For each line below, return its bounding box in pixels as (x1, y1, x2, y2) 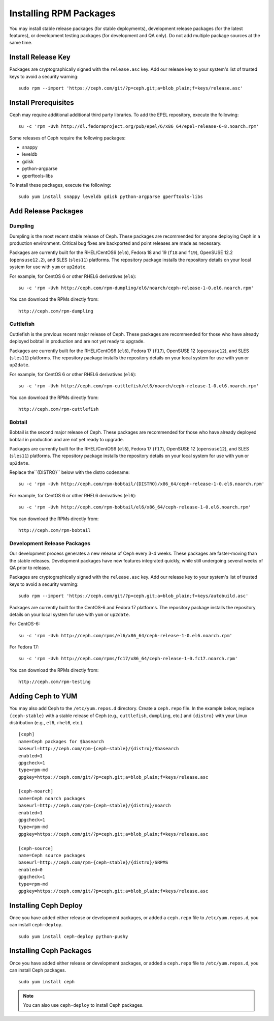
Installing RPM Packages (9, 8, 116, 19)
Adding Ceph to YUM (9, 692, 78, 701)
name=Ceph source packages (18, 853, 86, 858)
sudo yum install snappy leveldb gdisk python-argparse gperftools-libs (18, 194, 203, 200)
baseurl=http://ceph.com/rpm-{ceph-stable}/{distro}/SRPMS (18, 860, 168, 865)
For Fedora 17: (9, 644, 39, 650)
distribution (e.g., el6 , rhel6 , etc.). (9, 719, 84, 725)
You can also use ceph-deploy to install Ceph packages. (23, 1002, 144, 1008)
